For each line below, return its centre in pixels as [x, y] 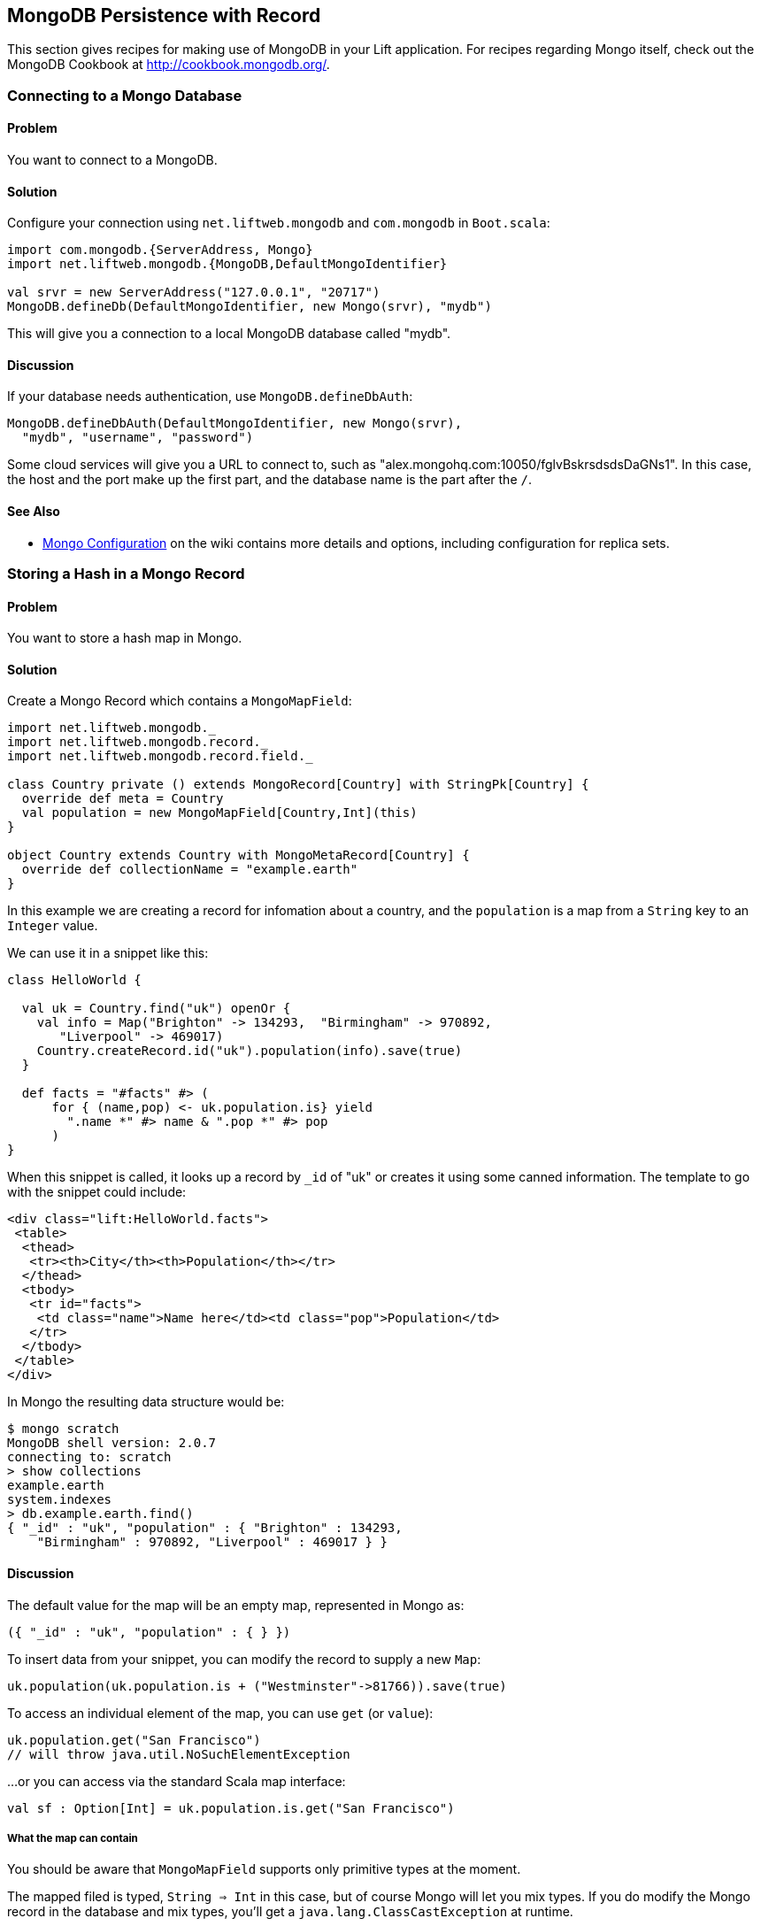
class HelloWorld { [74, 980]
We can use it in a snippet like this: [108, 953]
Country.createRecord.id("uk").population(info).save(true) [250, 1051]
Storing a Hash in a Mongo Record [126, 574]
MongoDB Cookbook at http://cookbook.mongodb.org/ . [169, 65]
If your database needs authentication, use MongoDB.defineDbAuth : [210, 397]
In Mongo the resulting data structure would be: [146, 1402]
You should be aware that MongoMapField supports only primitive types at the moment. [264, 1869]
